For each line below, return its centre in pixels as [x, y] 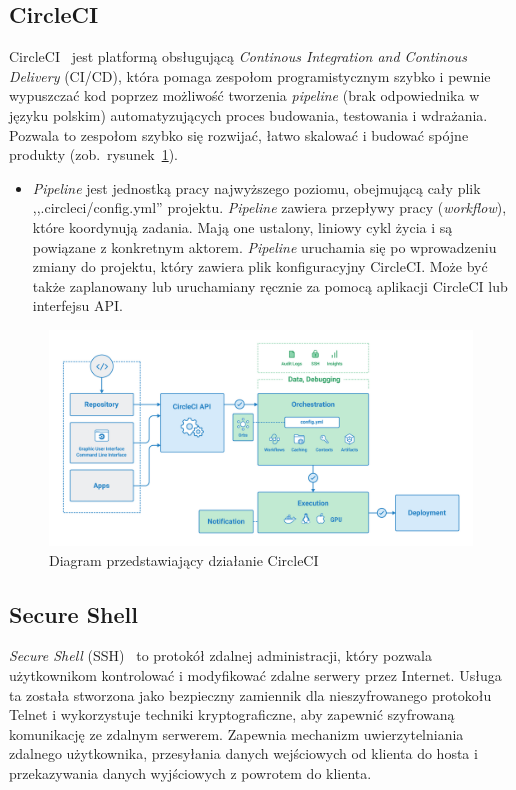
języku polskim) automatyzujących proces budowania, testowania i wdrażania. [248, 114]
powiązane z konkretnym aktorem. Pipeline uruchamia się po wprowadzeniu [264, 246]
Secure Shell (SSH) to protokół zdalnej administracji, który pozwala [221, 655]
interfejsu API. [77, 305]
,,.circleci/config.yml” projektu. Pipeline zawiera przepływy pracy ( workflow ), [269, 207]
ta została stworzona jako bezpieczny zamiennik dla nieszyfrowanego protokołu [250, 694]
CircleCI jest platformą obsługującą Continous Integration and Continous [238, 56]
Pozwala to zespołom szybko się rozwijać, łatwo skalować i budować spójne [239, 134]
